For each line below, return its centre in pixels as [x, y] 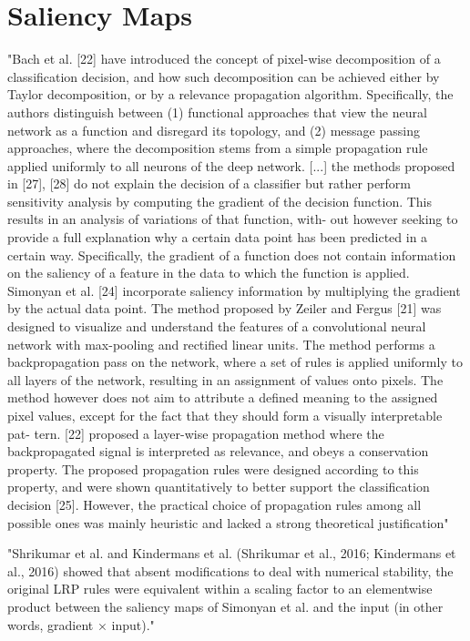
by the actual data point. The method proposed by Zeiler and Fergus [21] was [225, 308]
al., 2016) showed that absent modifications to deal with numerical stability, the [230, 570]
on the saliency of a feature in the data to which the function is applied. [209, 273]
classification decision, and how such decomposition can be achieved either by [224, 76]
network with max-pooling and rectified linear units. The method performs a [221, 344]
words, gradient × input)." [81, 624]
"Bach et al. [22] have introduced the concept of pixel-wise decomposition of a [224, 59]
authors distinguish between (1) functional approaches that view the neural [217, 112]
